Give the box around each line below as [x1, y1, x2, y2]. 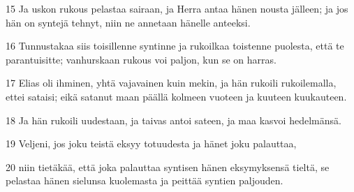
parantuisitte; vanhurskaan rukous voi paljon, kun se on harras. [6, 52, 276, 66]
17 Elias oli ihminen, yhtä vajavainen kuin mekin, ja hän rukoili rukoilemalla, [6, 75, 337, 90]
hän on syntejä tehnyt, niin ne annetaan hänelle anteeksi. [6, 15, 251, 29]
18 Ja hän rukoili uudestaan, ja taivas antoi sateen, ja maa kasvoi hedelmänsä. [6, 112, 341, 127]
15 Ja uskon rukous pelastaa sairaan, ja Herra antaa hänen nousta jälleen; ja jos [6, 1, 348, 15]
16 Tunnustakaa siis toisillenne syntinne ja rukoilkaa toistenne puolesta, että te [6, 38, 344, 53]
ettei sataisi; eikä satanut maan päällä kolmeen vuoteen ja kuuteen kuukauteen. [6, 89, 347, 103]
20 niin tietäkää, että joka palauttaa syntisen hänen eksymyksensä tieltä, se [6, 159, 330, 174]
